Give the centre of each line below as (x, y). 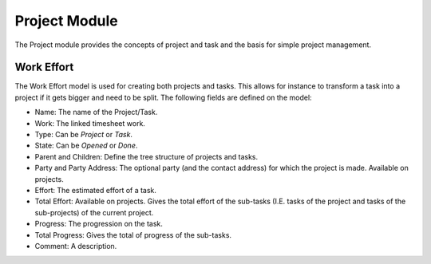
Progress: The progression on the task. (99, 224)
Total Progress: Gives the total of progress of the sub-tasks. (133, 234)
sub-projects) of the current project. (94, 212)
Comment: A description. (76, 246)
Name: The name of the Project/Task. (96, 112)
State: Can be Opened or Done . (86, 146)
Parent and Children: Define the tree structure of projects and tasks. (146, 156)
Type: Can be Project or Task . (84, 135)
